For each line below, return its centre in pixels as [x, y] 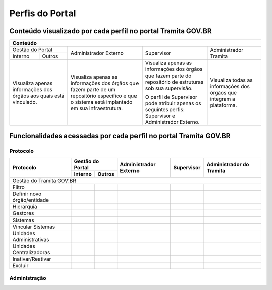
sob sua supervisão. [169, 88]
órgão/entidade [31, 200]
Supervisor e [160, 116]
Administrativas [31, 239]
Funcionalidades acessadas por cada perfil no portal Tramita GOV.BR [120, 136]
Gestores [23, 213]
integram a [222, 99]
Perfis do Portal [43, 13]
